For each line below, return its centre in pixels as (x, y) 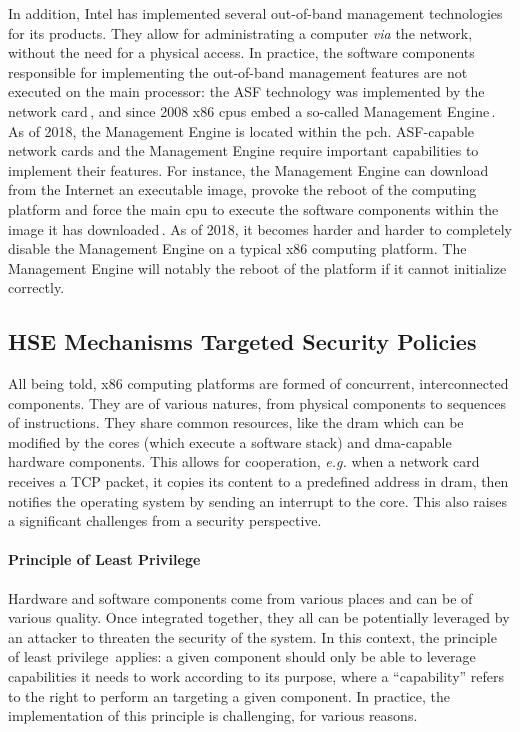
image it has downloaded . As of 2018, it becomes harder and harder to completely (260, 228)
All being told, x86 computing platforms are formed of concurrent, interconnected (258, 383)
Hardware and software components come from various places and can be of (240, 597)
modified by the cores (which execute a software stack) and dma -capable (230, 441)
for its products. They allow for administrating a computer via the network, (240, 32)
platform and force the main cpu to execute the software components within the (253, 208)
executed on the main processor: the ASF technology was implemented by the (246, 91)
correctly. (36, 287)
